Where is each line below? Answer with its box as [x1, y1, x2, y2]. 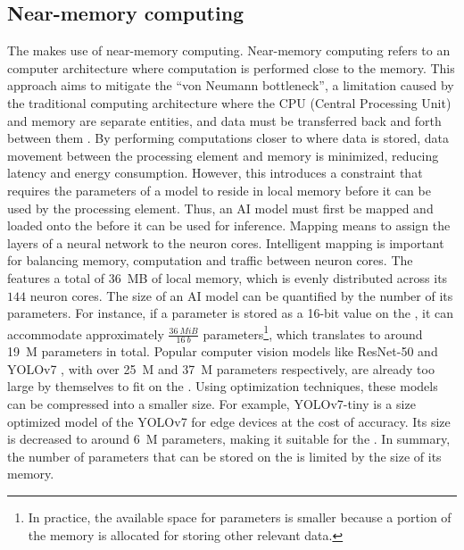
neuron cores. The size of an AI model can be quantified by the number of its [29, 286, 453, 304]
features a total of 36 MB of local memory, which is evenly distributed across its [7, 268, 448, 287]
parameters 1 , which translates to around [203, 321, 423, 343]
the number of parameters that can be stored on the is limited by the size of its [7, 446, 442, 465]
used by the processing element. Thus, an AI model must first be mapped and [7, 198, 434, 217]
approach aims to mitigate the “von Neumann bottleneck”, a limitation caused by [7, 76, 454, 95]
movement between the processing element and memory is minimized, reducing [7, 146, 439, 164]
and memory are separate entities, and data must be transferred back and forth [7, 111, 442, 129]
